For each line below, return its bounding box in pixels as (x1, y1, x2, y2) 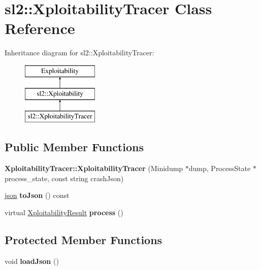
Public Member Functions (5, 139, 144, 155)
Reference (5, 18, 75, 39)
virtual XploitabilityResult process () (5, 207, 123, 217)
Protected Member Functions (5, 231, 162, 247)
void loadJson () (5, 255, 59, 266)
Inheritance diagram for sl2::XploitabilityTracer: (5, 47, 154, 58)
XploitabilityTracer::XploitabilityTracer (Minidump (5, 163, 183, 174)
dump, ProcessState (188, 163, 251, 174)
